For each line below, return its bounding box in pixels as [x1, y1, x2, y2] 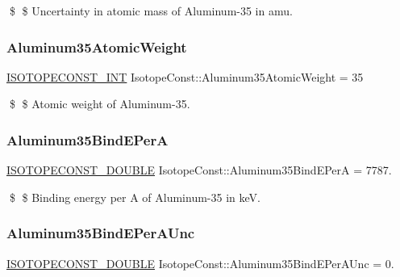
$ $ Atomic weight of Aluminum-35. [9, 95, 190, 112]
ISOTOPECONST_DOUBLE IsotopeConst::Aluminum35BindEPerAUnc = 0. [6, 254, 394, 271]
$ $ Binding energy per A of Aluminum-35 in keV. [9, 188, 260, 205]
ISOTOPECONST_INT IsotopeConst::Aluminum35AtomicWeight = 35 [6, 68, 364, 85]
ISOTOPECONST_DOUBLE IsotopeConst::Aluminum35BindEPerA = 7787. [6, 162, 392, 178]
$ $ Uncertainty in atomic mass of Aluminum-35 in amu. [9, 2, 293, 19]
